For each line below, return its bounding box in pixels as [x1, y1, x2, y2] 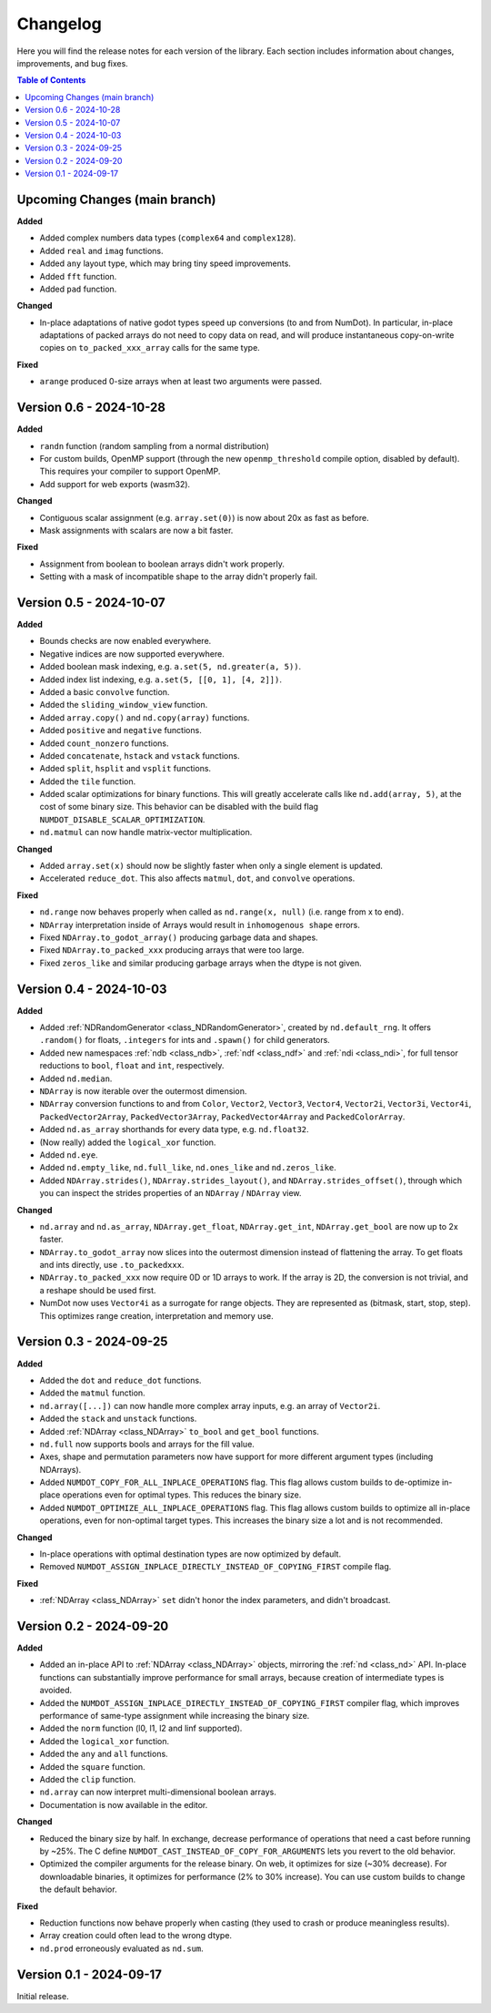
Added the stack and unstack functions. [39, 1413, 197, 1425]
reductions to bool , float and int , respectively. [39, 1060, 225, 1071]
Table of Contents [16, 75, 86, 86]
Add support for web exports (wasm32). [39, 478, 191, 489]
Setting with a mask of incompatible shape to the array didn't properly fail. [39, 571, 318, 582]
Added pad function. [39, 283, 117, 294]
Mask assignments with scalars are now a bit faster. [39, 525, 234, 536]
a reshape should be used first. [39, 1284, 156, 1295]
